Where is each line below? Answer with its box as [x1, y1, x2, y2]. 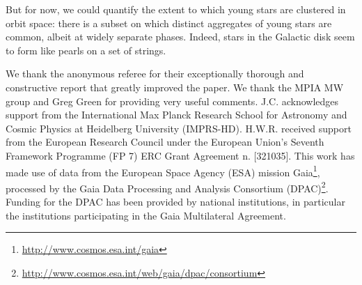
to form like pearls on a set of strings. [6, 43, 166, 57]
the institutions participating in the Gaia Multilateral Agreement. [6, 208, 286, 222]
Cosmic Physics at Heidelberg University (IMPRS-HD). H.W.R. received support [6, 121, 352, 135]
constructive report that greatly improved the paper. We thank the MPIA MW [6, 79, 344, 94]
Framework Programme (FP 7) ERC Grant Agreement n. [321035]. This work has [6, 148, 355, 162]
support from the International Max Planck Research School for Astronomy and [6, 107, 347, 122]
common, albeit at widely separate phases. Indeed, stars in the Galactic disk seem [6, 29, 355, 44]
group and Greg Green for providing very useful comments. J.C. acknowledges [6, 93, 339, 108]
